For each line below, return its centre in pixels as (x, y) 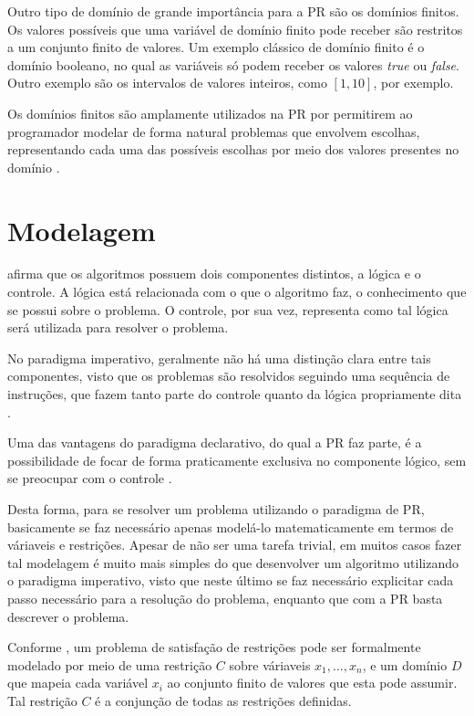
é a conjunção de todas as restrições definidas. (223, 700)
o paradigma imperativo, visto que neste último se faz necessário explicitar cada (231, 580)
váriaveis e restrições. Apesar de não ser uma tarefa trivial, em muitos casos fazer (235, 545)
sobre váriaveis (270, 664)
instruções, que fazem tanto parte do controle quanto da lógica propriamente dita (235, 394)
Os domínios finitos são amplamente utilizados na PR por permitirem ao (210, 113)
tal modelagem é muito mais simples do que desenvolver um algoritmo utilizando (233, 562)
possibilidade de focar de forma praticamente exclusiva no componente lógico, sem (237, 460)
